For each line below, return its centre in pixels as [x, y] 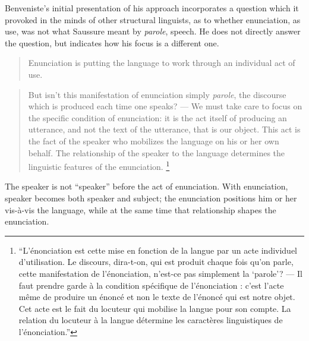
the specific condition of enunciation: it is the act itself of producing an [157, 117]
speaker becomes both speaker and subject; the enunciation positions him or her [151, 198]
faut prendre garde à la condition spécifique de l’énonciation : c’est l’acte [151, 285]
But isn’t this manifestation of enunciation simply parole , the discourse [157, 94]
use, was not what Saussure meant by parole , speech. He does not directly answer [153, 31]
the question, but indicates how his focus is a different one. [112, 42]
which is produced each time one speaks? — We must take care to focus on [165, 106]
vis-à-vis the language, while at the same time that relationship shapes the [141, 209]
